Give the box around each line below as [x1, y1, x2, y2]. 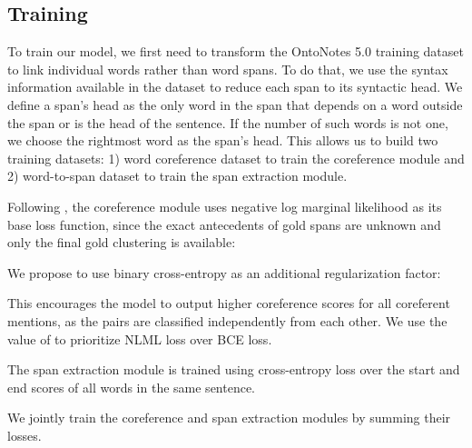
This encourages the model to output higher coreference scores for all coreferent [7, 294, 450, 313]
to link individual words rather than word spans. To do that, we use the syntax [7, 59, 448, 78]
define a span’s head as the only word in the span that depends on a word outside [7, 95, 463, 114]
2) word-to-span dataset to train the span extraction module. [7, 166, 348, 185]
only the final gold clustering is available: [7, 233, 236, 252]
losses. [7, 425, 42, 444]
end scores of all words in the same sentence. [7, 377, 256, 396]
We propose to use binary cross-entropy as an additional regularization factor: [7, 263, 441, 282]
